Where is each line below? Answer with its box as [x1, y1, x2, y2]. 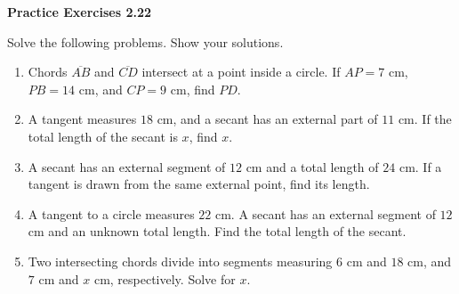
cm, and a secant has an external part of [157, 110, 378, 128]
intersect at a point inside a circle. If [141, 62, 341, 81]
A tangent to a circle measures [28, 204, 195, 223]
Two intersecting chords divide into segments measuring [28, 251, 333, 270]
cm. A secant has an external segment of [214, 204, 436, 223]
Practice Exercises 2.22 [7, 3, 152, 20]
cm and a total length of [246, 157, 379, 176]
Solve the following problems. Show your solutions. [7, 32, 284, 51]
